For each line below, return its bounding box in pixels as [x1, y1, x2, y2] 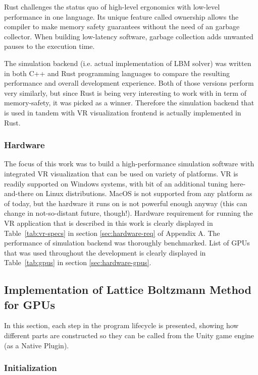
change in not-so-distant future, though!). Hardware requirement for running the [4, 208, 253, 218]
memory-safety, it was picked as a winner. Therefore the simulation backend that [4, 97, 254, 108]
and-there [4, 188, 34, 199]
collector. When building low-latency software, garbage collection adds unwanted [4, 31, 253, 41]
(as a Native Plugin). [4, 340, 69, 350]
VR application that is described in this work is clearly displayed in [4, 217, 213, 228]
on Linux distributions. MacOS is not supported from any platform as [36, 188, 252, 199]
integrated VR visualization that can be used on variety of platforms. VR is [4, 168, 238, 178]
